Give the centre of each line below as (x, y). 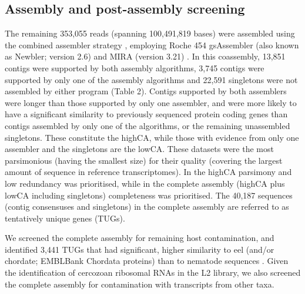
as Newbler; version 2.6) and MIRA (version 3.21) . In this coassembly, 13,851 (145, 56)
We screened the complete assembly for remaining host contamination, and (140, 238)
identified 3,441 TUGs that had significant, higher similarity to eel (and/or (140, 249)
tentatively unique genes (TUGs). (65, 218)
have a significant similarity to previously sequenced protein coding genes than (146, 114)
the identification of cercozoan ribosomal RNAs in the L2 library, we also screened (153, 272)
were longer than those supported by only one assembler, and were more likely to (151, 102)
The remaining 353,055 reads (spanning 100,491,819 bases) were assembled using (150, 33)
